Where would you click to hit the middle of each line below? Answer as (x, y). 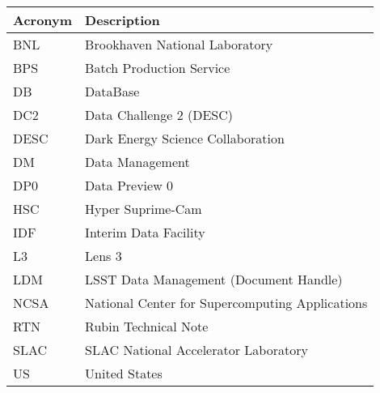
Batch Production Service (158, 68)
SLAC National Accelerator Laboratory (196, 350)
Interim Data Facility (145, 232)
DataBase (112, 91)
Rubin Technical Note (147, 326)
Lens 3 (103, 256)
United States (124, 373)
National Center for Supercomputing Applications (226, 303)
